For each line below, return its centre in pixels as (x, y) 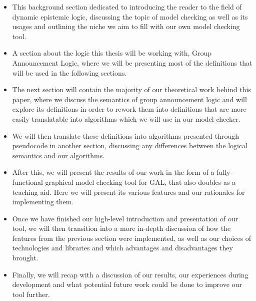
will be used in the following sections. (69, 72)
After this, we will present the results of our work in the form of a (113, 172)
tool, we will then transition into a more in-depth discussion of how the (121, 228)
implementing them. (43, 202)
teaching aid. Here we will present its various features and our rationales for (128, 192)
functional (27, 182)
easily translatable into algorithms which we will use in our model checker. (126, 118)
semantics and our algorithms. (58, 155)
